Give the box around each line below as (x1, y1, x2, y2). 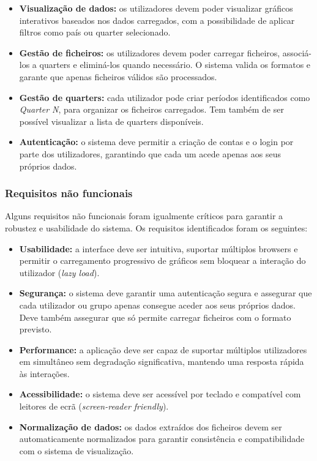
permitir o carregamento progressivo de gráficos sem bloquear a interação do (19, 254, 306, 267)
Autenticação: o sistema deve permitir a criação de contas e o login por (19, 135, 294, 148)
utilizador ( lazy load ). (19, 266, 100, 279)
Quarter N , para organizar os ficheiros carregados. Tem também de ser (19, 103, 284, 116)
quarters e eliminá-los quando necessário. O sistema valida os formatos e (39, 58, 311, 71)
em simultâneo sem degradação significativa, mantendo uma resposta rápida (19, 355, 304, 368)
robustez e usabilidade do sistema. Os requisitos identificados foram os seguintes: (5, 221, 308, 234)
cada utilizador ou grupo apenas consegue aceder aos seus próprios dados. (19, 298, 296, 311)
